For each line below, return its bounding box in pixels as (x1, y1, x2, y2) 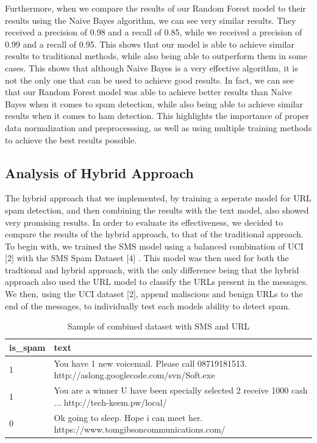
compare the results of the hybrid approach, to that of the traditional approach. (5, 228, 304, 240)
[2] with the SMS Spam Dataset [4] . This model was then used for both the (5, 251, 289, 264)
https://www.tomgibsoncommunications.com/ (54, 423, 226, 436)
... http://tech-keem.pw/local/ (54, 395, 167, 408)
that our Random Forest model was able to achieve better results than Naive (5, 85, 292, 98)
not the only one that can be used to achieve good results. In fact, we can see (5, 73, 294, 86)
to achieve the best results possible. (5, 133, 137, 146)
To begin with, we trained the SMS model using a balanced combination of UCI (5, 239, 304, 252)
